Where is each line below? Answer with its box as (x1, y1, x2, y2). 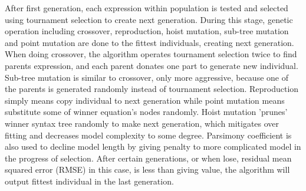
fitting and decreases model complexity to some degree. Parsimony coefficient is (5, 129, 292, 141)
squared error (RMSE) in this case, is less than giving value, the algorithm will (5, 163, 290, 176)
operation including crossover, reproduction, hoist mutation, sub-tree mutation (5, 25, 289, 37)
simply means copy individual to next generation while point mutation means (5, 94, 285, 106)
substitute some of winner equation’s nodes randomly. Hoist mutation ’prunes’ (5, 106, 288, 118)
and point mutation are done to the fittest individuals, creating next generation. (5, 36, 294, 48)
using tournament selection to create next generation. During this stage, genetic (5, 13, 293, 25)
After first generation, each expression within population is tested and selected (5, 2, 288, 14)
